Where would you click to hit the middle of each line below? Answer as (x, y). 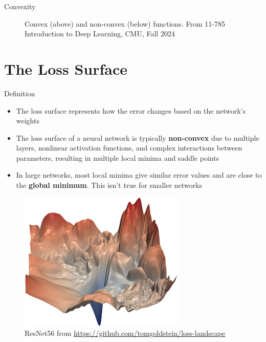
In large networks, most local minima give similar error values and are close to (139, 175)
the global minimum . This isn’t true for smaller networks (109, 185)
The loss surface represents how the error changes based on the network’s (131, 110)
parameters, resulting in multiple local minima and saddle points (118, 157)
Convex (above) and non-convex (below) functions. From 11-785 (125, 23)
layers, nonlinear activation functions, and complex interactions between (129, 148)
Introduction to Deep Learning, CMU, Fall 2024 (100, 34)
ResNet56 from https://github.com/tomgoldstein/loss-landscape (125, 333)
